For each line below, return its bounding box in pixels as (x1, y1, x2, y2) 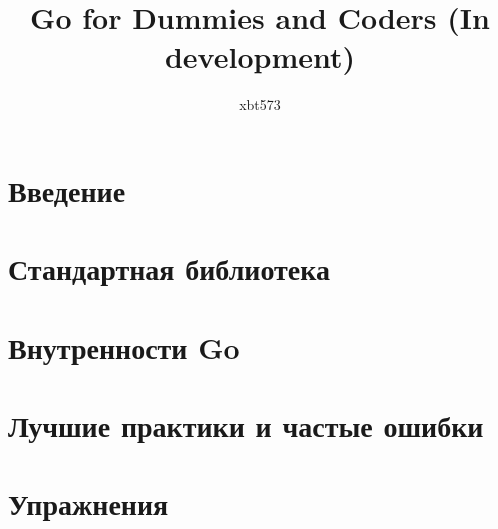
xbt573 (239, 94, 281, 115)
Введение (8, 169, 126, 210)
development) (164, 36, 356, 77)
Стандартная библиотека (8, 248, 331, 289)
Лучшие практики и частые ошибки (8, 405, 484, 446)
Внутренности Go (8, 326, 240, 367)
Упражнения (8, 483, 169, 524)
